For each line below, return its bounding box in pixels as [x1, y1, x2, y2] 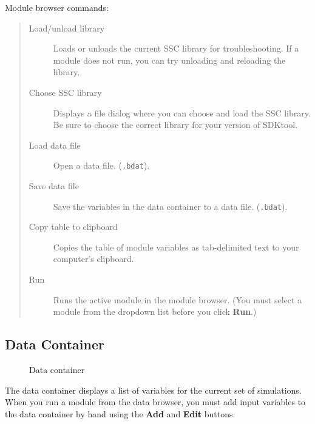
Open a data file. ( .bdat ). [53, 159, 150, 172]
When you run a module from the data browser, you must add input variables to [5, 395, 306, 408]
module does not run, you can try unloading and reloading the [53, 53, 286, 66]
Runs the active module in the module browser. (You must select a [53, 293, 302, 306]
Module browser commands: [5, 1, 109, 13]
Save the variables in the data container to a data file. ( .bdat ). [53, 200, 288, 212]
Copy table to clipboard [29, 220, 118, 233]
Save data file [29, 180, 79, 192]
